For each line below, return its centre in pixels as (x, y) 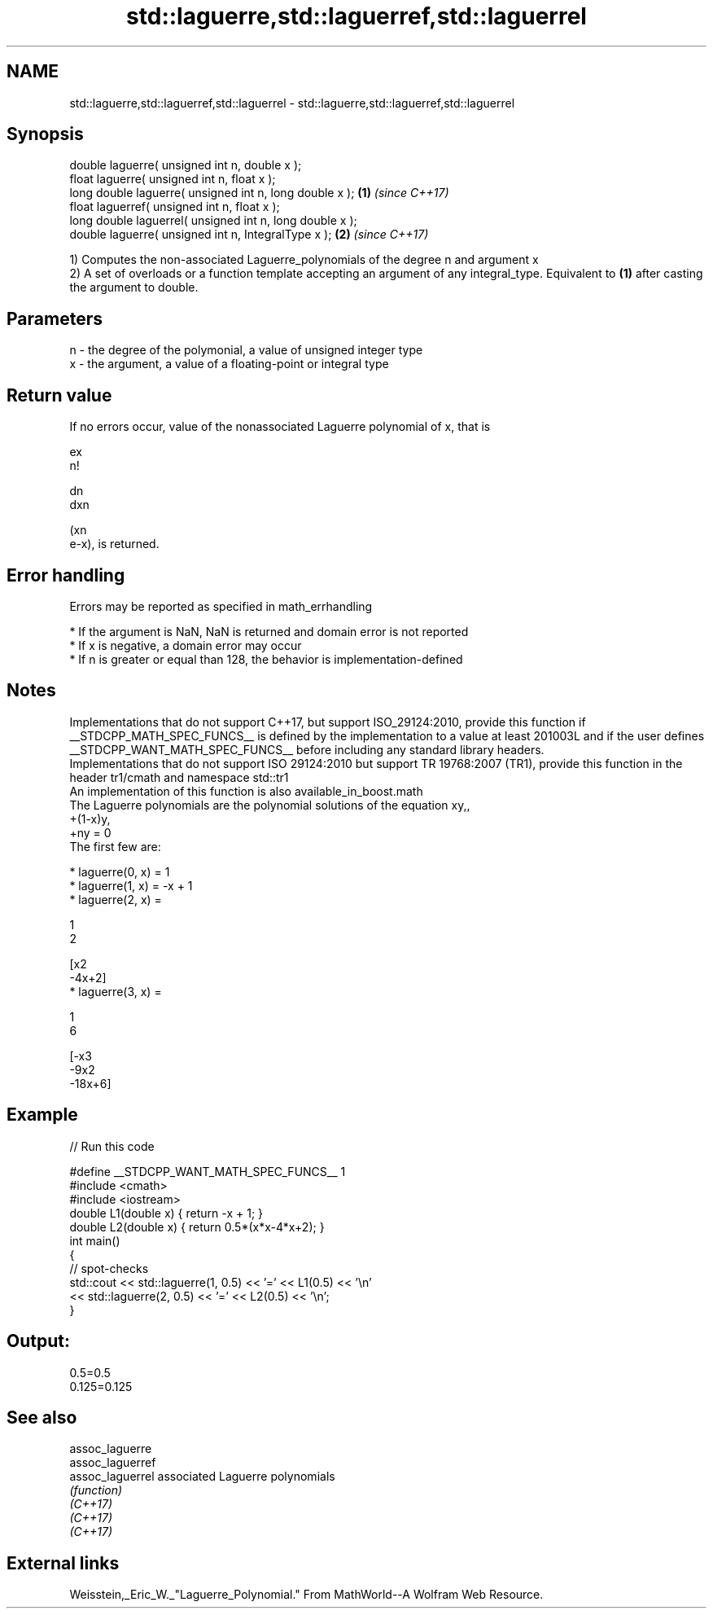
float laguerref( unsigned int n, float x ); (175, 207)
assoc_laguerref (113, 1463)
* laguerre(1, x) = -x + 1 (131, 885)
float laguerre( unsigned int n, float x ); (173, 179)
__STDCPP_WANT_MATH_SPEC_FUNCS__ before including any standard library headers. (307, 749)
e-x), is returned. (114, 544)
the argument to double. (134, 287)
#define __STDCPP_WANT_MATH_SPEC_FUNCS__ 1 (208, 1171)
